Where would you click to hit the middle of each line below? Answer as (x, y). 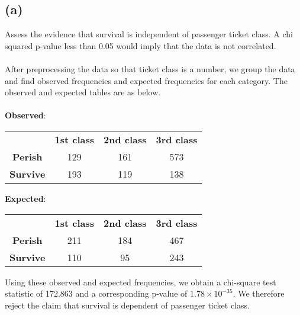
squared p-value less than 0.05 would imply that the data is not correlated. (141, 45)
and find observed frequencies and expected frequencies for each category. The (146, 80)
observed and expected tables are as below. (83, 92)
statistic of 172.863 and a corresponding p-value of (96, 293)
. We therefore (259, 293)
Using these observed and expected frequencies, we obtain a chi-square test (141, 282)
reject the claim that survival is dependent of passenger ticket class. (127, 305)
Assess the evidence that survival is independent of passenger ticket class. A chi (149, 34)
